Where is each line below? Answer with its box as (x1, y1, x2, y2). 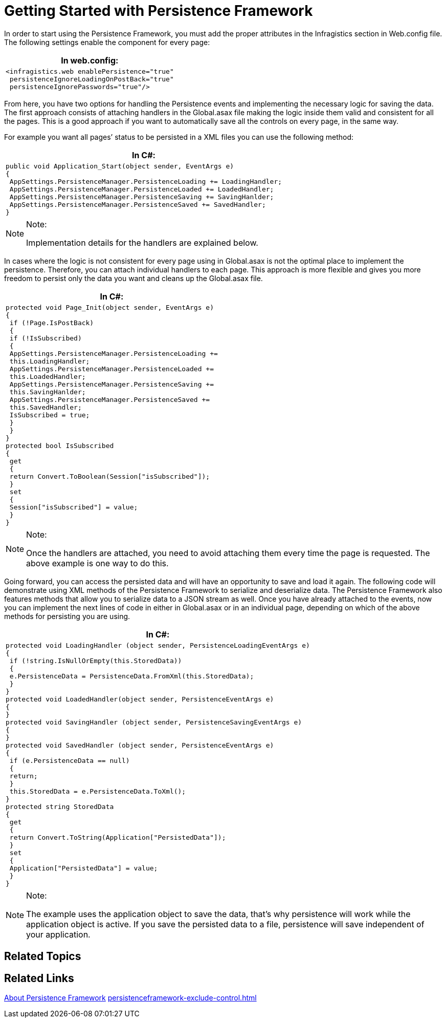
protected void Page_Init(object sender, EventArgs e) (6, 303, 214, 311)
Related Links (4, 971, 74, 985)
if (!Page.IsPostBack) (9, 318, 94, 327)
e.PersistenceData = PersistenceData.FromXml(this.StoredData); (9, 672, 254, 680)
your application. (26, 929, 91, 940)
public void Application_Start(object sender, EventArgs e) (6, 162, 234, 170)
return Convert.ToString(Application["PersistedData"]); (9, 833, 226, 841)
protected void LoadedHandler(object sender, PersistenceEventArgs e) (6, 695, 274, 703)
